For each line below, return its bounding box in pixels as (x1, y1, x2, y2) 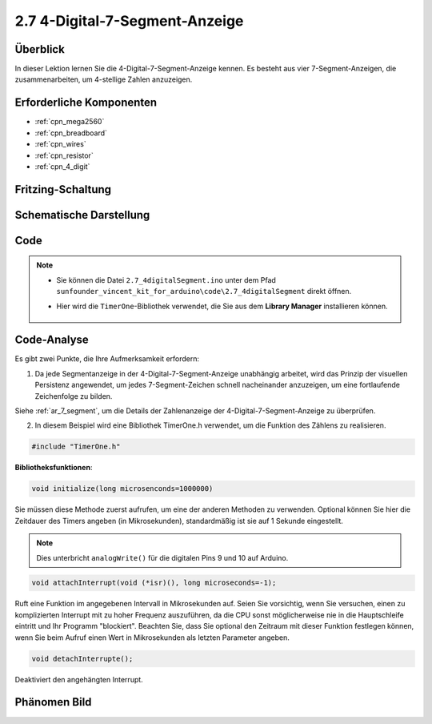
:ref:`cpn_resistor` (34, 151, 94, 160)
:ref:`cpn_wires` (34, 139, 87, 149)
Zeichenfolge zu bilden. (34, 391, 113, 400)
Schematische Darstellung (14, 208, 150, 222)
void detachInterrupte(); (31, 654, 134, 663)
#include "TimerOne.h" (31, 442, 121, 452)
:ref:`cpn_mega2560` (34, 117, 105, 127)
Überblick (14, 42, 66, 56)
